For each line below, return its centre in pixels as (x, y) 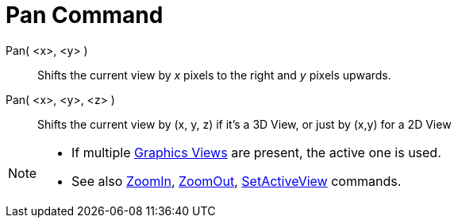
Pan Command (85, 15)
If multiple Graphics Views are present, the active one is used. (256, 152)
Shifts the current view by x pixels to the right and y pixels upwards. (214, 75)
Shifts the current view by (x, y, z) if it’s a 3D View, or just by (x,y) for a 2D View (244, 124)
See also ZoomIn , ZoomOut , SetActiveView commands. (237, 181)
